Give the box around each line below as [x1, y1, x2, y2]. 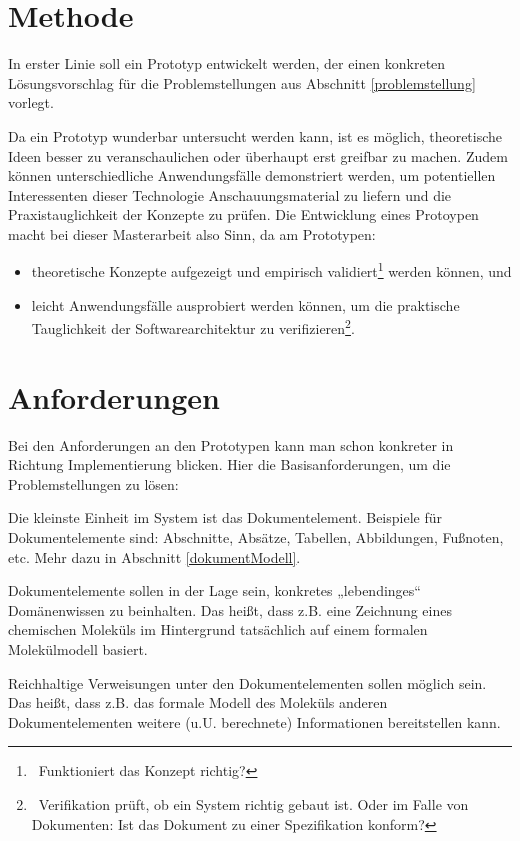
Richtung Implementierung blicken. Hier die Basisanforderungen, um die [8, 454, 451, 475]
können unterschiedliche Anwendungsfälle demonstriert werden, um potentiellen [8, 165, 496, 186]
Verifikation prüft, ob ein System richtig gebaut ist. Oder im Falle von [38, 794, 469, 814]
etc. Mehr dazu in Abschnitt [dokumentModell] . [8, 546, 301, 567]
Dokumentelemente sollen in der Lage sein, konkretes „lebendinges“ [8, 580, 421, 601]
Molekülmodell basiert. [8, 639, 148, 660]
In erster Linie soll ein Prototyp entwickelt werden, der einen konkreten [8, 53, 446, 74]
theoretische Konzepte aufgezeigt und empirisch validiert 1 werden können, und [31, 258, 512, 282]
